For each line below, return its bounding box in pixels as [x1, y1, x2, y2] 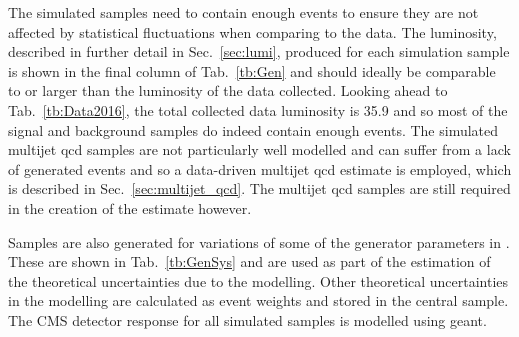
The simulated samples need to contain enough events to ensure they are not [8, 2, 479, 22]
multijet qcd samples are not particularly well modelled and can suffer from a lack [8, 139, 511, 160]
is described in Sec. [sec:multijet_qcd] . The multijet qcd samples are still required [8, 178, 511, 199]
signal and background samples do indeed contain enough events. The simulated [8, 119, 499, 140]
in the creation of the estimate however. [8, 197, 252, 218]
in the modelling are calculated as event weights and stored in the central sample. [8, 290, 509, 311]
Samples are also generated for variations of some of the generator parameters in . [8, 231, 510, 252]
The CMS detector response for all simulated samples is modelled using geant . [8, 309, 487, 330]
